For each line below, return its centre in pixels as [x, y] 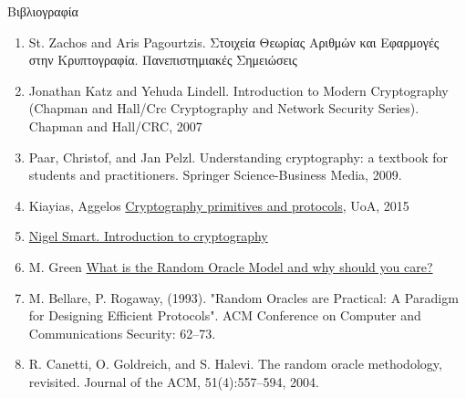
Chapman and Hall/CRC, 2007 [115, 126]
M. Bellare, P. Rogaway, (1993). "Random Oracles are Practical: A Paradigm [243, 297]
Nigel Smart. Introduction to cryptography [148, 236]
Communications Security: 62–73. [122, 333]
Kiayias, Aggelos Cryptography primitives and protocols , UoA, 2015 [219, 205]
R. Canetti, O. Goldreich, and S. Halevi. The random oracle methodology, [235, 364]
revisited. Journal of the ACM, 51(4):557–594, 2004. [174, 381]
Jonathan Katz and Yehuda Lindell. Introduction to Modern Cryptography [238, 90]
